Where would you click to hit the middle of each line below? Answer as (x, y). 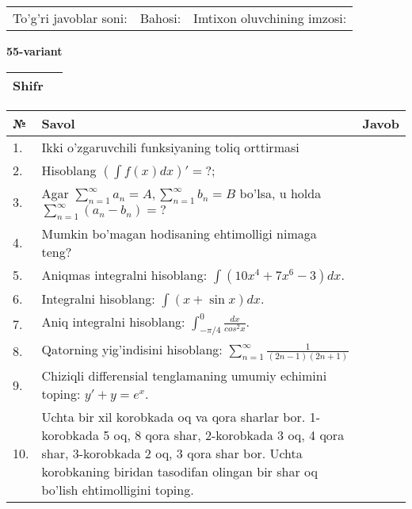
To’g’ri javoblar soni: (70, 18)
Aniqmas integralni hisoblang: (124, 274)
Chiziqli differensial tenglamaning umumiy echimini (184, 376)
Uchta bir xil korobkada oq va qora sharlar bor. (174, 417)
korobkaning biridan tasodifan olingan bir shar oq (179, 472)
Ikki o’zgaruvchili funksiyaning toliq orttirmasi (170, 147)
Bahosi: (160, 18)
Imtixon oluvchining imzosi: (270, 18)
